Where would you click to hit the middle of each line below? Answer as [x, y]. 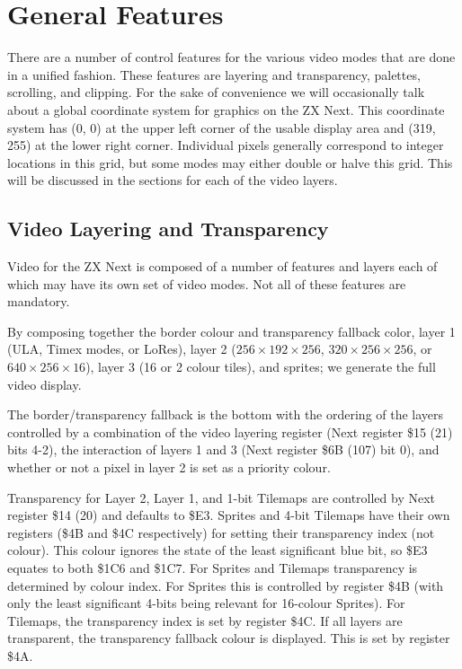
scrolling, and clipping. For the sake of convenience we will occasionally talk [216, 92]
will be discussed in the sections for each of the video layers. [173, 180]
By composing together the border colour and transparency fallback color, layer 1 [231, 331]
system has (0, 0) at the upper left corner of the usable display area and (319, [222, 127]
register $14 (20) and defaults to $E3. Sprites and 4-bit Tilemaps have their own [229, 515]
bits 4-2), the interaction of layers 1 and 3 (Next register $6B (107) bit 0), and [223, 449]
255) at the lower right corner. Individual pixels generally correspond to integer [226, 145]
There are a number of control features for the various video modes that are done [231, 57]
